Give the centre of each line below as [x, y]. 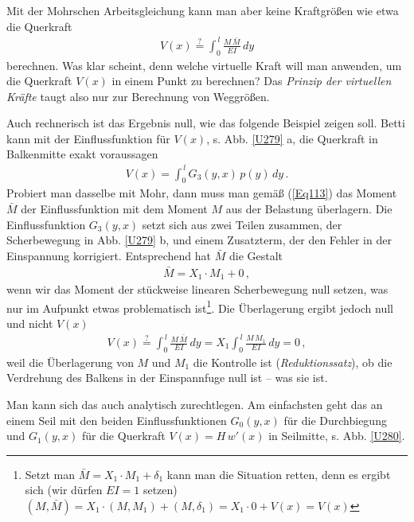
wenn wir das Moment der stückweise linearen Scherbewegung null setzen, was [197, 289]
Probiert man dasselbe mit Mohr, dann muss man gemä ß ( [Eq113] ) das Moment [202, 193]
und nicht [30, 323]
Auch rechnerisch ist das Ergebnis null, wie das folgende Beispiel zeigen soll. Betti [206, 123]
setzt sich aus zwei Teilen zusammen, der [242, 224]
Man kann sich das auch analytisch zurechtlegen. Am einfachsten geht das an [195, 405]
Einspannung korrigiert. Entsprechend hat [109, 255]
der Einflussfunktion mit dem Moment [114, 208]
